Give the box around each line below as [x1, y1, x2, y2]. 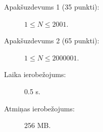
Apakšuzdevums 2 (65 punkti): [4, 35, 99, 46]
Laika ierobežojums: [4, 69, 66, 80]
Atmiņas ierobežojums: [4, 103, 75, 113]
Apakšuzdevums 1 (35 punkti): [4, 2, 99, 12]
